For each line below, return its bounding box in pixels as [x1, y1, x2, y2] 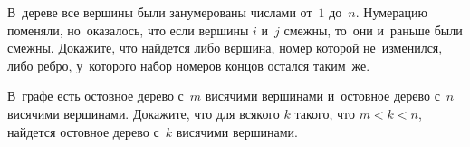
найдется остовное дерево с [7, 122, 159, 141]
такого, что [294, 103, 355, 122]
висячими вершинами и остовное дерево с [205, 86, 440, 105]
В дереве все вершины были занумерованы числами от [7, 3, 312, 21]
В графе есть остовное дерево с [7, 86, 184, 105]
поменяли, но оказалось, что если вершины [7, 20, 249, 39]
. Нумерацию [355, 3, 427, 21]
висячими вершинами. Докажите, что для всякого [7, 103, 280, 122]
